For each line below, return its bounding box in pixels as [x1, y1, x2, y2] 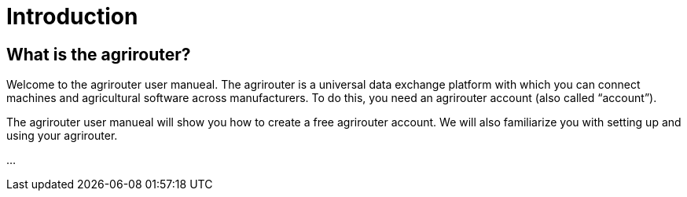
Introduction [6, 3, 138, 30]
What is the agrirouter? [6, 44, 191, 64]
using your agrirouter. [6, 129, 118, 143]
